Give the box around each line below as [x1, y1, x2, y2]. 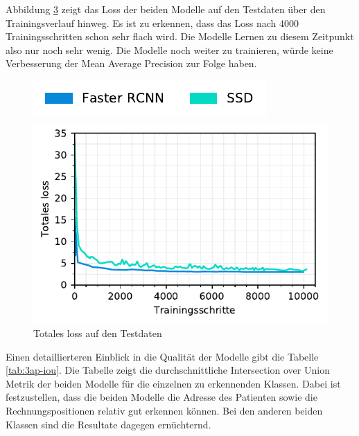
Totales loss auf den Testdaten [33, 326, 162, 340]
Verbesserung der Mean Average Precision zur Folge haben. [6, 56, 257, 71]
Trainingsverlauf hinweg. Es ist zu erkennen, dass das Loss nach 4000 [6, 15, 299, 30]
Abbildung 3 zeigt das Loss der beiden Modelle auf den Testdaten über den [6, 2, 326, 16]
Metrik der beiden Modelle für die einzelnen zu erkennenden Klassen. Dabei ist [6, 376, 341, 390]
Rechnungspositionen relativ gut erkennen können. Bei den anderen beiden [6, 403, 323, 417]
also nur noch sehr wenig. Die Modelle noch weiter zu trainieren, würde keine [6, 42, 333, 57]
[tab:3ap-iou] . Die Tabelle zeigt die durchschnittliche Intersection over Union [6, 363, 330, 377]
